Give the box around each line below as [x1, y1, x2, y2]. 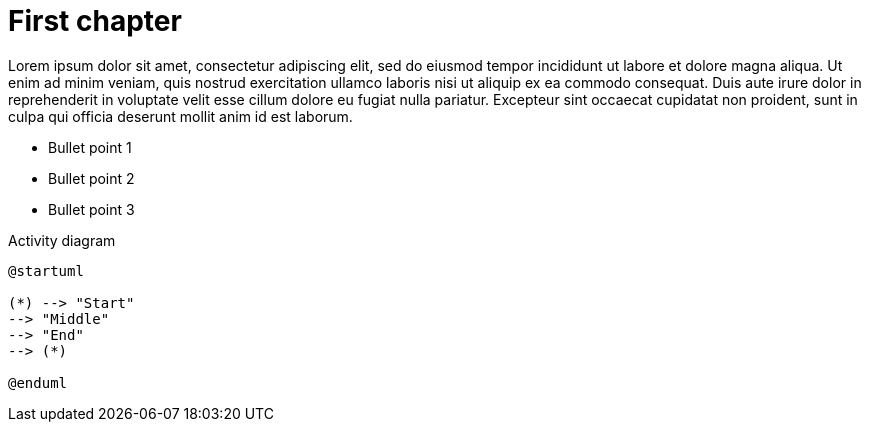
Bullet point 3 [48, 200, 135, 218]
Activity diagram [8, 231, 116, 249]
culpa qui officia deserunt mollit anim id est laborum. [8, 107, 353, 125]
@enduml [8, 374, 68, 391]
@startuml [8, 262, 84, 279]
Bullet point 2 [48, 169, 135, 187]
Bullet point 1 [48, 138, 132, 156]
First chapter [8, 4, 182, 38]
